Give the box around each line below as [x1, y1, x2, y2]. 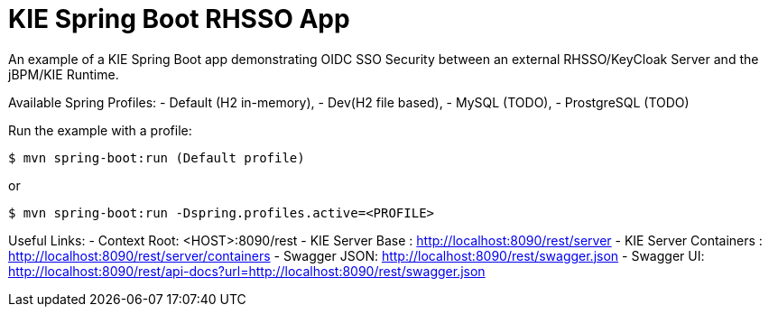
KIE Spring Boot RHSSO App [8, 4, 350, 34]
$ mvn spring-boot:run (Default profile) [8, 150, 305, 165]
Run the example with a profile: [8, 122, 192, 138]
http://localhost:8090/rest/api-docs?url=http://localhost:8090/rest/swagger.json [8, 263, 486, 279]
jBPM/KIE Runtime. [8, 66, 119, 82]
